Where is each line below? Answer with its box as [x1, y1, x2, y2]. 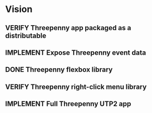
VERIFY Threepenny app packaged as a [5, 24, 131, 32]
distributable [5, 31, 47, 40]
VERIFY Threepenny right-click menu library [5, 82, 147, 91]
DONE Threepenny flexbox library [5, 65, 113, 74]
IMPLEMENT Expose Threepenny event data [5, 48, 146, 57]
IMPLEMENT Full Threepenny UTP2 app [5, 99, 131, 108]
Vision [5, 4, 33, 15]
